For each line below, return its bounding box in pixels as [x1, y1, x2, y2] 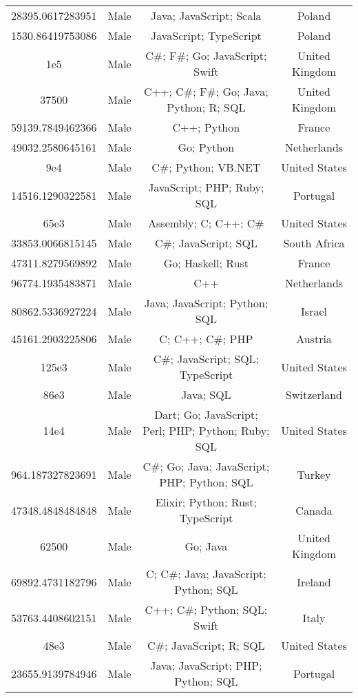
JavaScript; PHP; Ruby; [148, 179, 264, 195]
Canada [295, 502, 333, 518]
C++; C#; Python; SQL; [145, 602, 268, 617]
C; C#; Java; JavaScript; [146, 566, 266, 582]
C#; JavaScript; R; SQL [147, 637, 265, 653]
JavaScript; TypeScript [150, 28, 262, 43]
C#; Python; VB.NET [151, 159, 261, 175]
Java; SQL [181, 387, 231, 402]
